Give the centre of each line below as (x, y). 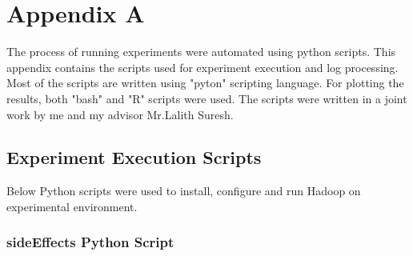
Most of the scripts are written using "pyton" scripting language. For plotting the (205, 83)
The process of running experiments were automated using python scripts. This (201, 52)
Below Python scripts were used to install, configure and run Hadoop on (184, 191)
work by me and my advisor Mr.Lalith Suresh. (120, 114)
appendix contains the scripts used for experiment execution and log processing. (202, 67)
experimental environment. (72, 206)
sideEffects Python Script (90, 242)
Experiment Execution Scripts (134, 157)
